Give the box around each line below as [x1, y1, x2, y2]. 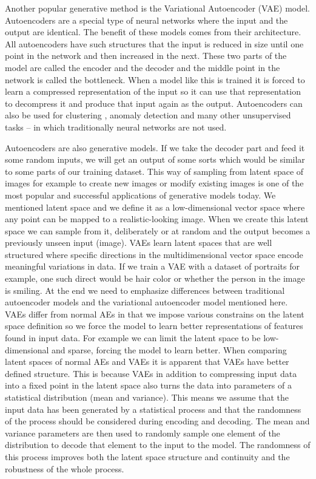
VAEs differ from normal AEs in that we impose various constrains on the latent [5, 307, 304, 320]
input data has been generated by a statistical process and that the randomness [5, 403, 301, 415]
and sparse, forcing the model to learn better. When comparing [52, 343, 287, 356]
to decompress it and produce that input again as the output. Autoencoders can [5, 97, 303, 109]
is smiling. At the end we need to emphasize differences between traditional [5, 284, 285, 296]
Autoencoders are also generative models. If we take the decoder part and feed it [5, 141, 305, 154]
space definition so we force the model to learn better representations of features [5, 319, 303, 332]
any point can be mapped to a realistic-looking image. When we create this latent [5, 212, 309, 225]
